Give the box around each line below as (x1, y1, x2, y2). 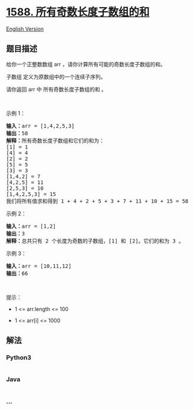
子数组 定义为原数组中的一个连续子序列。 (6, 73, 106, 80)
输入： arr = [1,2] (6, 222, 56, 229)
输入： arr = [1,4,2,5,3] (6, 122, 75, 129)
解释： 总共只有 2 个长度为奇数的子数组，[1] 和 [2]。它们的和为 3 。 (6, 237, 185, 244)
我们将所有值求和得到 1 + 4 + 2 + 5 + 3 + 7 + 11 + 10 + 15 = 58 (6, 198, 189, 204)
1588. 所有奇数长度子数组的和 (6, 5, 150, 19)
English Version (6, 25, 44, 32)
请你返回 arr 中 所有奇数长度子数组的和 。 (6, 86, 107, 93)
